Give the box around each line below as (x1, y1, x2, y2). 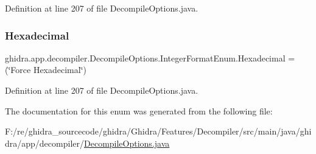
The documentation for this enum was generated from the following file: (5, 104, 273, 117)
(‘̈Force (5, 63, 31, 76)
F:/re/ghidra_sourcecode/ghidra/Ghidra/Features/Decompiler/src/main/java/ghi (5, 125, 312, 138)
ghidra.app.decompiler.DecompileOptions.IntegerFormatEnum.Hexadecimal (5, 51, 286, 64)
